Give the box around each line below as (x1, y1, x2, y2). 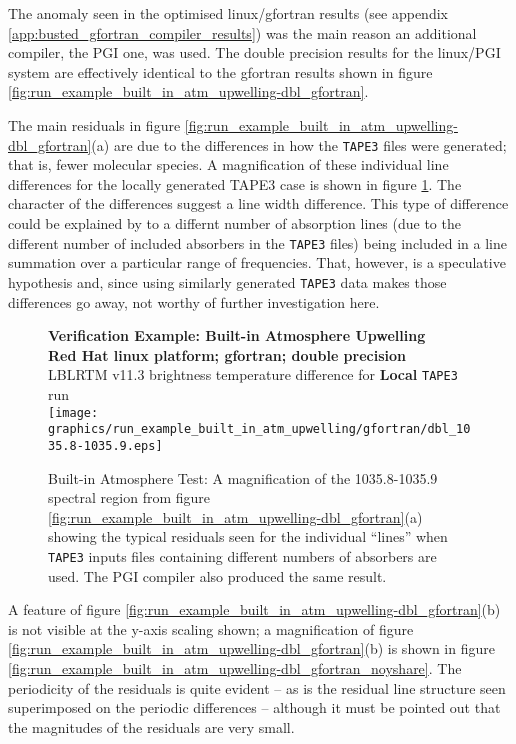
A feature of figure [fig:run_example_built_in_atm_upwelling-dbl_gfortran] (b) (8, 599, 501, 620)
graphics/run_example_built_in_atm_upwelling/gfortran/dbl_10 (48, 422, 471, 437)
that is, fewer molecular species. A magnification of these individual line (8, 154, 449, 175)
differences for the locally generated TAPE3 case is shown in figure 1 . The (8, 173, 462, 194)
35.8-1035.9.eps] (48, 438, 163, 453)
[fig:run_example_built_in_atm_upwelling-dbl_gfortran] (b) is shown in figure (8, 638, 495, 659)
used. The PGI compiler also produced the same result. (48, 565, 387, 586)
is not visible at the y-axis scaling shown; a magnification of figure (8, 618, 414, 639)
